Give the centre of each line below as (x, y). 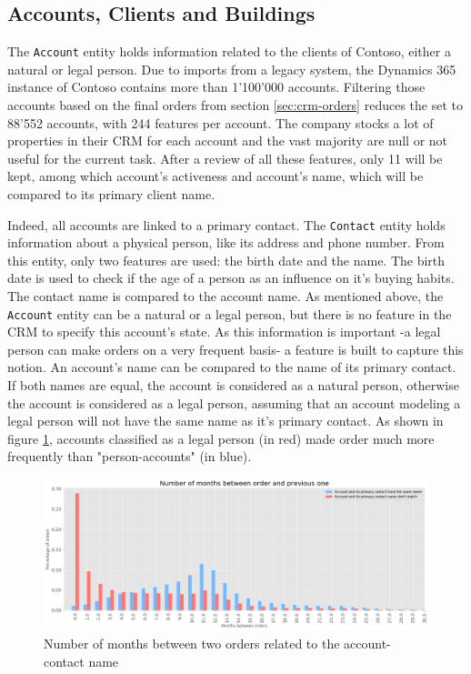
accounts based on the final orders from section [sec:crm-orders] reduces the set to (235, 105)
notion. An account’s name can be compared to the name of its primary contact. (232, 367)
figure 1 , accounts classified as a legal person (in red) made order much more (221, 438)
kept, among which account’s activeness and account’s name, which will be (215, 176)
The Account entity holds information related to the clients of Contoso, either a (229, 51)
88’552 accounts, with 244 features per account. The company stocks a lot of (220, 122)
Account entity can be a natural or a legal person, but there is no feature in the (230, 313)
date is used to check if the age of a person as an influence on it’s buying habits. (231, 278)
